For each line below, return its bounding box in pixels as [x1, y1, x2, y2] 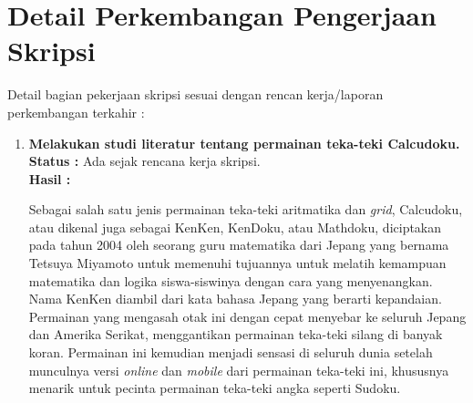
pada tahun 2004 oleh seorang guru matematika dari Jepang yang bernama [28, 235, 449, 254]
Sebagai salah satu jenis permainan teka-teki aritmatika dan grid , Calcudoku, [28, 200, 463, 219]
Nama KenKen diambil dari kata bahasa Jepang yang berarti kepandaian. [28, 289, 442, 308]
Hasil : [28, 169, 71, 188]
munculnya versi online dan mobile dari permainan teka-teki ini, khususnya [28, 360, 449, 379]
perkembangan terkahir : [7, 102, 145, 121]
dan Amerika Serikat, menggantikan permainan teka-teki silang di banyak [28, 325, 443, 344]
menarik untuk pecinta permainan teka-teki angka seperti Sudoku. [28, 378, 401, 398]
